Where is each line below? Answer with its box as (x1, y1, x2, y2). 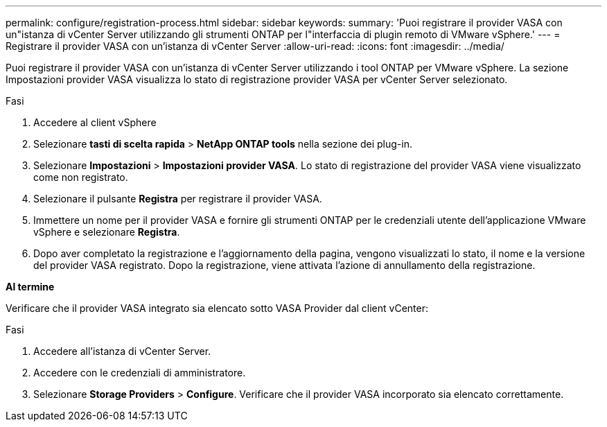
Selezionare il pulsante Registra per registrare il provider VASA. (33, 193, 322, 204)
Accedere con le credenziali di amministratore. (33, 367, 246, 378)
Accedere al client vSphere (33, 116, 157, 128)
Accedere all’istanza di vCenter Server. (33, 345, 211, 357)
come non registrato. (33, 171, 128, 183)
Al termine (6, 281, 55, 293)
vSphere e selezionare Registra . (33, 226, 180, 238)
